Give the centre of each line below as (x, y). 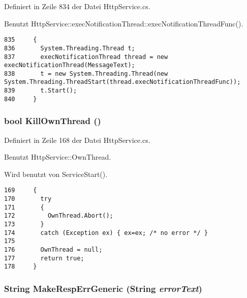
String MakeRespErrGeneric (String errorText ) (103, 288)
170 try (28, 199)
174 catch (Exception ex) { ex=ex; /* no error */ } (106, 233)
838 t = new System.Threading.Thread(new (86, 73)
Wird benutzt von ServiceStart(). (56, 174)
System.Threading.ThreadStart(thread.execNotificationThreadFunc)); (122, 82)
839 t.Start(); (41, 91)
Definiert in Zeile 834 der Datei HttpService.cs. (77, 6)
